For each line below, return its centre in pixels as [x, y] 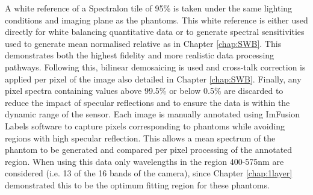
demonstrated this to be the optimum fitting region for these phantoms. [137, 184]
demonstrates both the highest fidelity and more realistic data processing [140, 55]
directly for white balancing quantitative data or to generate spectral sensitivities [155, 32]
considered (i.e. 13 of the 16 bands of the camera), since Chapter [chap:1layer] [149, 173]
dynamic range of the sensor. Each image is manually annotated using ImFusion [153, 114]
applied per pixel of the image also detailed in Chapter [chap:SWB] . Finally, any [153, 79]
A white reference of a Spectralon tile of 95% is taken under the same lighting [149, 8]
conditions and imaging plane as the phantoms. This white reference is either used [156, 20]
